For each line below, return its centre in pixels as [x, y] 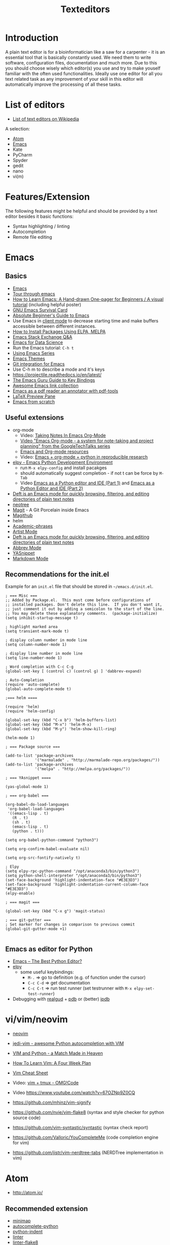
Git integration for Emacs [39, 364]
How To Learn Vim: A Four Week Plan [52, 1063]
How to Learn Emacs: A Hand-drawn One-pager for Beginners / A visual [88, 299]
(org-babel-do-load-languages [37, 805]
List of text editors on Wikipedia [46, 119]
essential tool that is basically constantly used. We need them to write [78, 57]
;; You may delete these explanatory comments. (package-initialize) [81, 614]
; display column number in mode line [46, 640]
